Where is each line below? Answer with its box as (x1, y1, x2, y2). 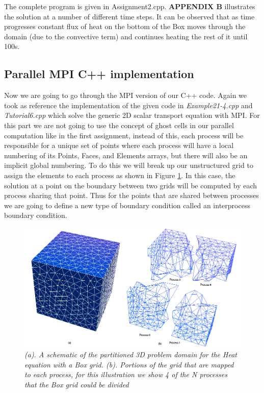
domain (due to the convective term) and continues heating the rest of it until (4, 31, 248, 41)
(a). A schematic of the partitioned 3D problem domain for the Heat (24, 349, 237, 360)
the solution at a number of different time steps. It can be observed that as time (4, 11, 255, 21)
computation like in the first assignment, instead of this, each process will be (4, 130, 244, 140)
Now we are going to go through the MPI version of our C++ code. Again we (4, 90, 247, 101)
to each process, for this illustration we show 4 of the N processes (24, 369, 227, 380)
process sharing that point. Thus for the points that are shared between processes (4, 190, 259, 201)
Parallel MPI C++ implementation (4, 66, 194, 82)
